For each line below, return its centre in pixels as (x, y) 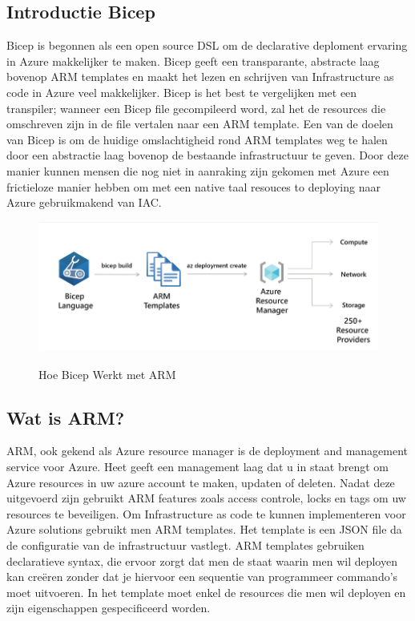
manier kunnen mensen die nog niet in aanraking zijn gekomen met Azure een (198, 170)
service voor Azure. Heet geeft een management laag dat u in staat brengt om (198, 467)
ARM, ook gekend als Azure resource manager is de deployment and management (207, 451)
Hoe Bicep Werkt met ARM (107, 374)
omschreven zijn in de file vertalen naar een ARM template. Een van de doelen (200, 124)
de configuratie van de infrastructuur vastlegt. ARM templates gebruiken (185, 545)
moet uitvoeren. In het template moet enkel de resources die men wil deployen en (206, 592)
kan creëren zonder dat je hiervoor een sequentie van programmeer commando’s (202, 577)
